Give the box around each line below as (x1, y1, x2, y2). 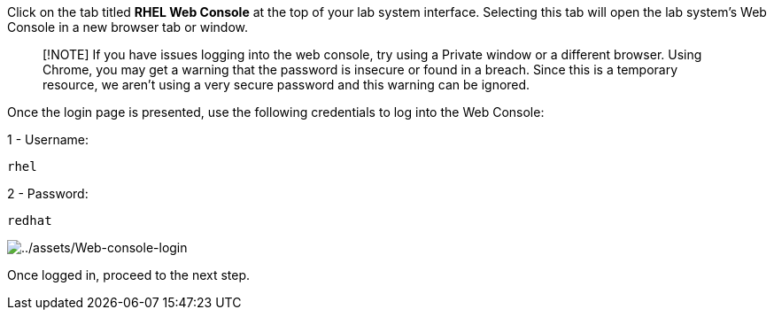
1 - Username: (7, 132, 89, 147)
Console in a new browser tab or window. (7, 19, 249, 35)
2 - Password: (7, 186, 89, 201)
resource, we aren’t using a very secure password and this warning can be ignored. (43, 77, 530, 92)
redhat (7, 213, 52, 228)
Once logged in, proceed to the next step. (7, 267, 251, 282)
